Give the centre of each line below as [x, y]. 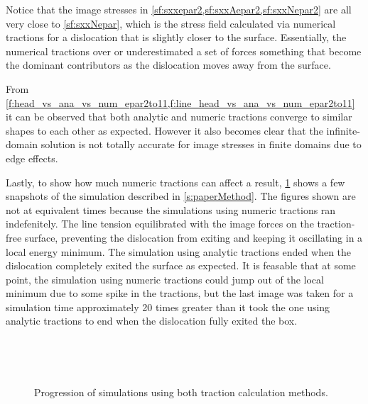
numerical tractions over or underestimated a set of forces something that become [184, 51]
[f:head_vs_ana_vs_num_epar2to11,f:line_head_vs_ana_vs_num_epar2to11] [180, 102]
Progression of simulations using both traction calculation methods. [181, 392]
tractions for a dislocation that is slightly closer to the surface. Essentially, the [176, 37]
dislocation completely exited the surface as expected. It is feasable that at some [181, 265]
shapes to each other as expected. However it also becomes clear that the [164, 130]
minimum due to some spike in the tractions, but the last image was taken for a [180, 293]
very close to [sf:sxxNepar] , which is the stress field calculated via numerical [171, 23]
